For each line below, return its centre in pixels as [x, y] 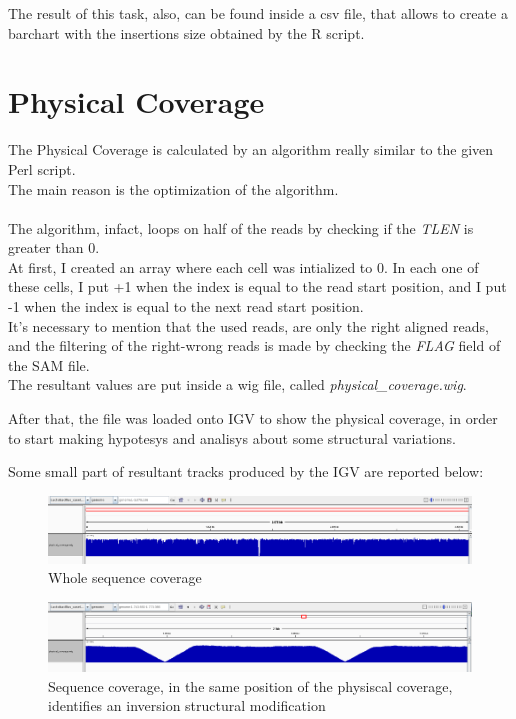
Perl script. [42, 168]
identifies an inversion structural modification [187, 705]
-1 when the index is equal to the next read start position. [186, 306]
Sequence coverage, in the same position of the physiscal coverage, [250, 685]
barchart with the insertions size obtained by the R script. [186, 32]
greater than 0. [54, 247]
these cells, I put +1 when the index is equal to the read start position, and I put [257, 286]
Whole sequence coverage [125, 577]
